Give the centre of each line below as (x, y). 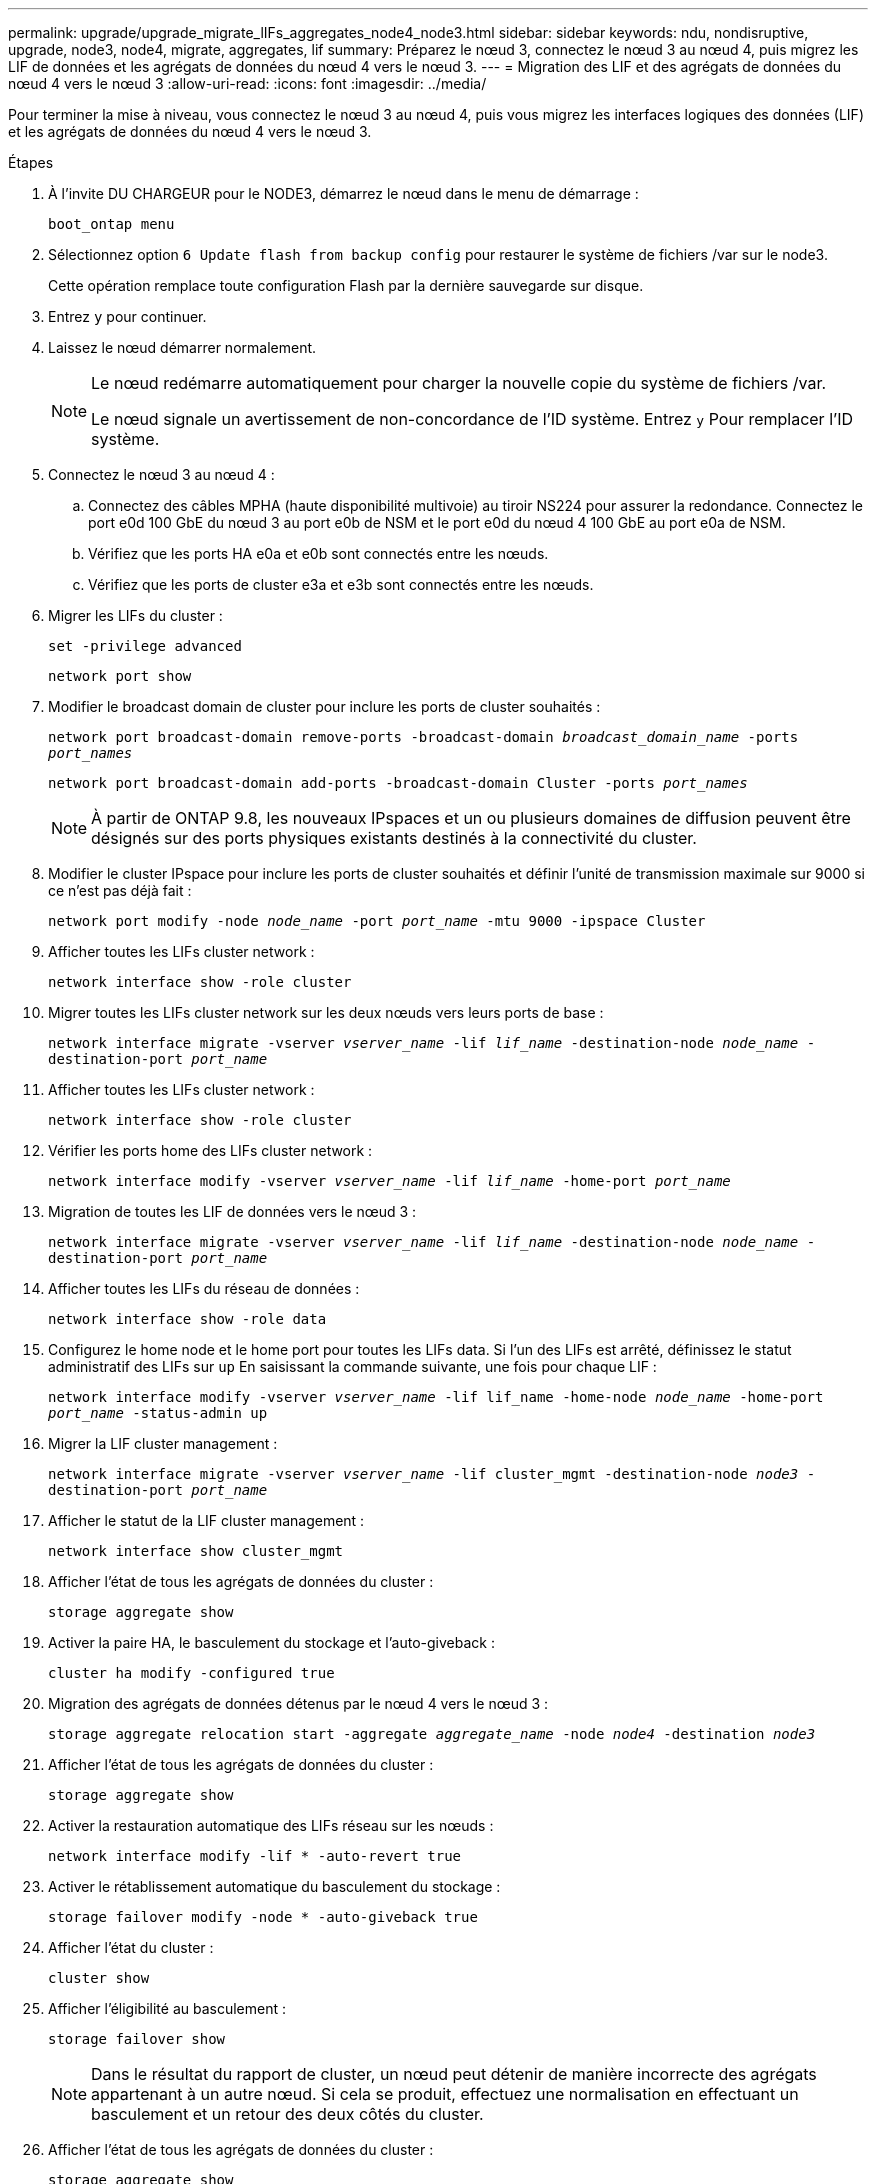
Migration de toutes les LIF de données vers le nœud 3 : (232, 1211)
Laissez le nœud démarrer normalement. (182, 347)
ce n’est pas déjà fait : (120, 890)
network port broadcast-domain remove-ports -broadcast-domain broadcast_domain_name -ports (423, 737)
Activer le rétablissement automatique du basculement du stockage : (274, 1886)
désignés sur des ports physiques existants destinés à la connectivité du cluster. (394, 838)
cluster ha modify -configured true (191, 1673)
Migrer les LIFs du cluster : (135, 615)
